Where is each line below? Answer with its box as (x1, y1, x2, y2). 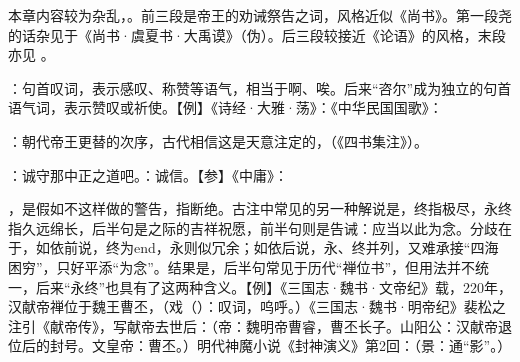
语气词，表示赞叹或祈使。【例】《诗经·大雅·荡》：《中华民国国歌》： (8, 97, 443, 118)
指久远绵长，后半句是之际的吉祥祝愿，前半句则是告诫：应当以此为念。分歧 (8, 217, 498, 238)
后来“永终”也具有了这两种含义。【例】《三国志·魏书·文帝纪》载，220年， (35, 276, 512, 297)
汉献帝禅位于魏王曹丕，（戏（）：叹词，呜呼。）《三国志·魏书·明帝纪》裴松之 (8, 296, 506, 317)
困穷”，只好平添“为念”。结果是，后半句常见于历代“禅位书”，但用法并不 (8, 256, 476, 277)
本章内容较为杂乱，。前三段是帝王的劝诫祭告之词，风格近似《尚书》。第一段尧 (8, 5, 512, 25)
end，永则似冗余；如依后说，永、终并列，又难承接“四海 (133, 237, 499, 258)
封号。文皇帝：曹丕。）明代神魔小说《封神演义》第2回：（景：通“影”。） (49, 335, 512, 356)
